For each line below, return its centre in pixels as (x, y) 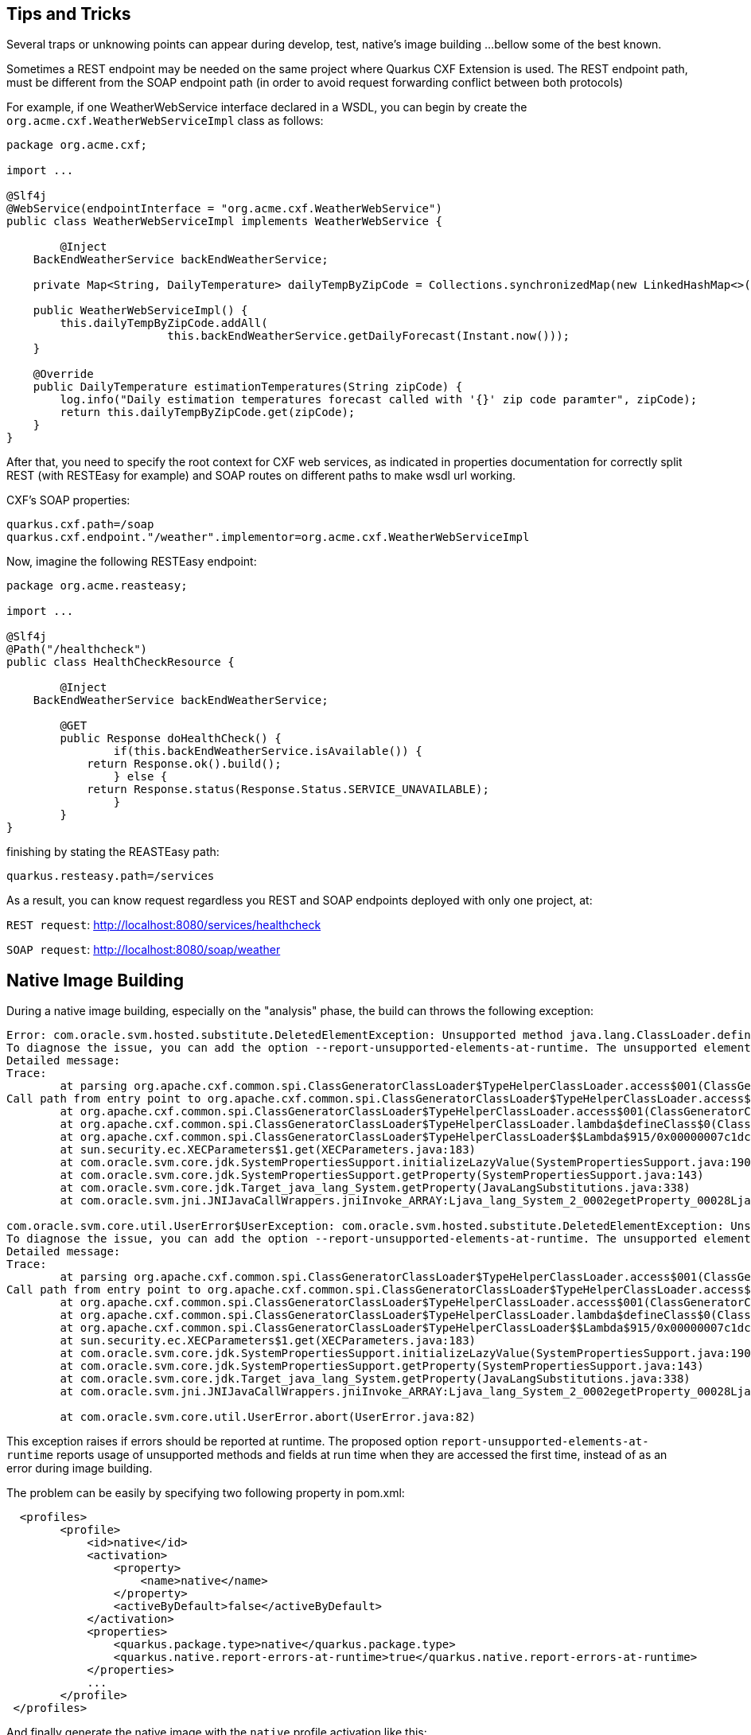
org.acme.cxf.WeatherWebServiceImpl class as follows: (165, 121)
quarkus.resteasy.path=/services (111, 876)
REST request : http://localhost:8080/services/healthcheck (164, 925)
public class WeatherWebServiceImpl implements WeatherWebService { (224, 222)
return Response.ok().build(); (184, 764)
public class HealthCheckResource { (121, 662)
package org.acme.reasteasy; (97, 586)
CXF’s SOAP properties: (68, 500)
